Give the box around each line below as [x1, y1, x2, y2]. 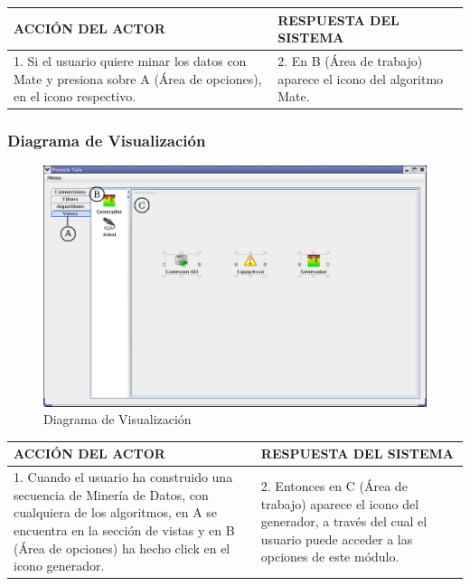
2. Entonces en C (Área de [260, 476, 408, 495]
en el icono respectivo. [14, 87, 136, 106]
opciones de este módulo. [260, 547, 399, 566]
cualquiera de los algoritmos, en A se [14, 503, 218, 522]
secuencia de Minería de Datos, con [14, 485, 209, 504]
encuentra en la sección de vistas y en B [14, 520, 235, 539]
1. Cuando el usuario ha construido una [14, 468, 233, 487]
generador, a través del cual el [260, 512, 428, 531]
